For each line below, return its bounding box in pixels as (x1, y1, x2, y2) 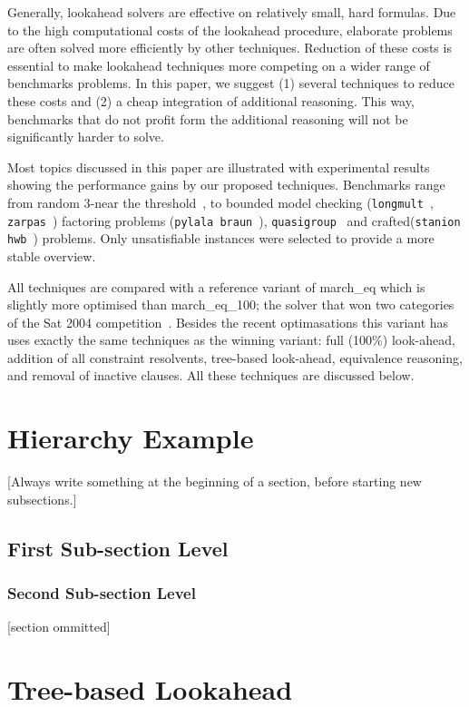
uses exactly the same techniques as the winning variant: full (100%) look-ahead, (7, 330, 455, 349)
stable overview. (7, 246, 96, 265)
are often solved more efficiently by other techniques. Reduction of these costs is (7, 38, 452, 57)
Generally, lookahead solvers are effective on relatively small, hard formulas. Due (7, 3, 456, 21)
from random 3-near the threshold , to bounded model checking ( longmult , (7, 192, 434, 211)
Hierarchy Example (7, 419, 254, 457)
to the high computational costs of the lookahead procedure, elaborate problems (7, 20, 453, 39)
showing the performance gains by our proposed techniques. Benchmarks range (7, 175, 445, 194)
